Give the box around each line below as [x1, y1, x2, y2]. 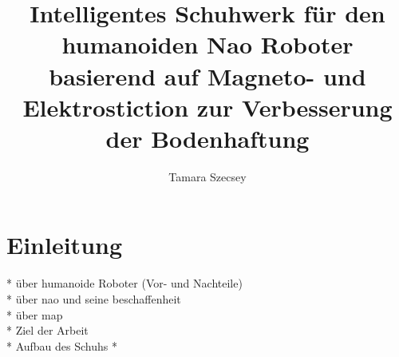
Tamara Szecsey [168, 168, 247, 184]
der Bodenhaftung [105, 121, 310, 154]
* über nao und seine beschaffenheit [6, 291, 181, 307]
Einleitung [6, 228, 123, 261]
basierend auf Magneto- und [49, 59, 366, 92]
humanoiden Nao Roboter [61, 28, 354, 61]
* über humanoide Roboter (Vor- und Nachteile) [6, 275, 243, 292]
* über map [6, 306, 63, 323]
